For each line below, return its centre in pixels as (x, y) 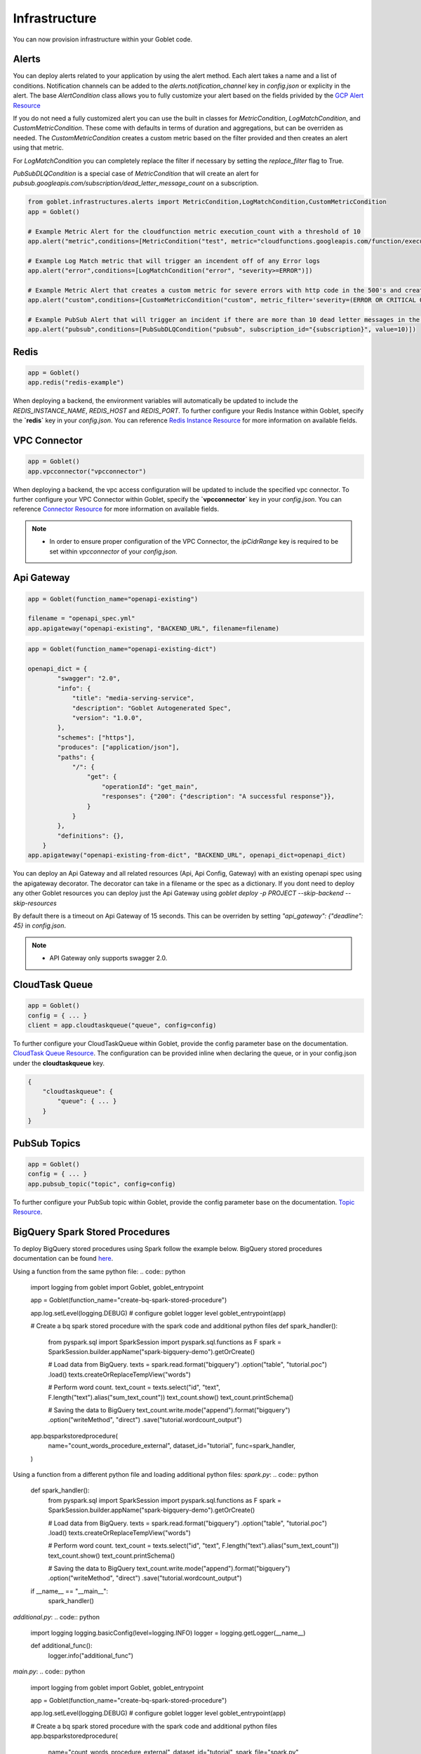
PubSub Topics (47, 1143)
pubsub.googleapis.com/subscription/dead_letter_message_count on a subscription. (136, 183)
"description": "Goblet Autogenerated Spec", (152, 708)
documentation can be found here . (63, 1259)
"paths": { (76, 757)
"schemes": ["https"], (96, 737)
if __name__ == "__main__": (69, 1591)
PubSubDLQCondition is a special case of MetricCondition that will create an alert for (136, 173)
